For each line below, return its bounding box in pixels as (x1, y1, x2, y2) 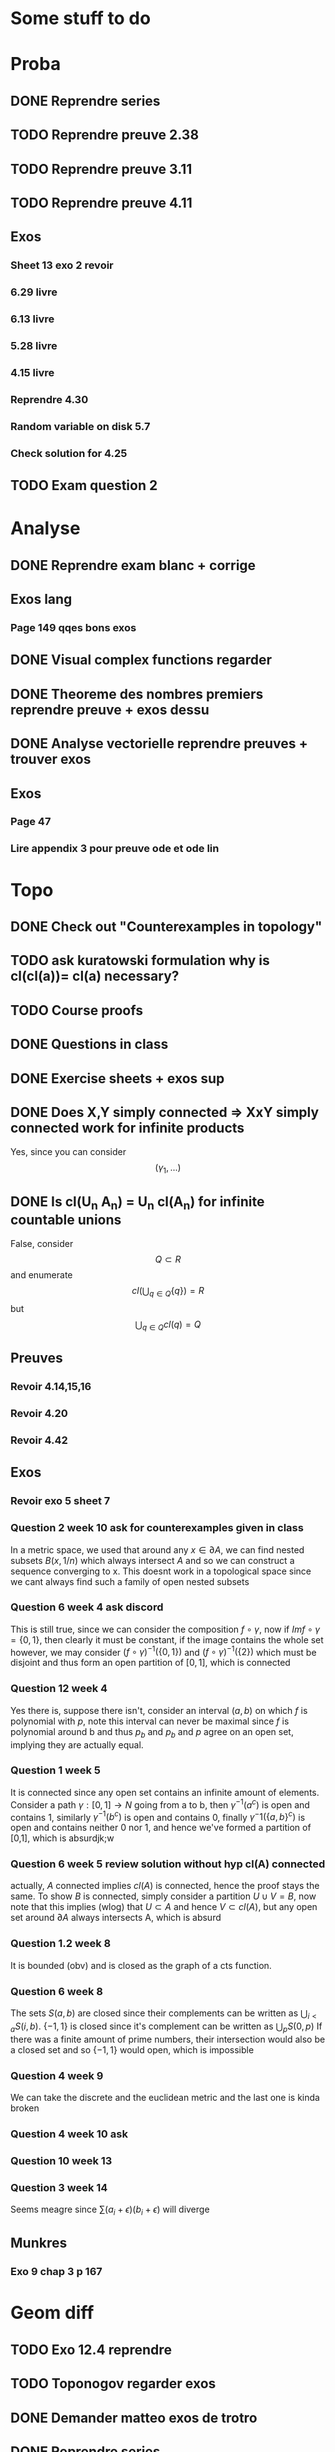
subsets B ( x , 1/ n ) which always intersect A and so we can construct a (10, 1554, 295, 1566)
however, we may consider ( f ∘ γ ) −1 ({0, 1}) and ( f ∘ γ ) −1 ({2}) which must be (10, 1644, 317, 1658)
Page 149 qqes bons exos (10, 620, 137, 634)
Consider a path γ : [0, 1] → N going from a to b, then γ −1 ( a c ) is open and (10, 1797, 310, 1811)
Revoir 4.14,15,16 (10, 1380, 92, 1394)
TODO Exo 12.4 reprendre (10, 2341, 172, 2358)
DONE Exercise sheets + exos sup (10, 1070, 225, 1087)
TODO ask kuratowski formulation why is (10, 952, 270, 969)
